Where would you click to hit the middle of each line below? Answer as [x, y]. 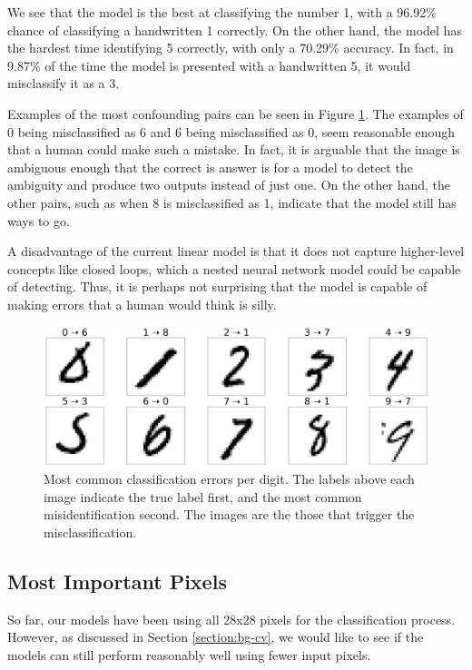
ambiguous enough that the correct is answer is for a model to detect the [210, 167]
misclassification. [90, 532]
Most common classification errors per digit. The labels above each [229, 479]
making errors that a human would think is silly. [142, 304]
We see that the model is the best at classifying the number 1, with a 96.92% [222, 12]
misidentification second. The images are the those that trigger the [229, 514]
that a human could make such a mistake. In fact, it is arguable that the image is [234, 149]
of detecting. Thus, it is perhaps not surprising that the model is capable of [217, 286]
